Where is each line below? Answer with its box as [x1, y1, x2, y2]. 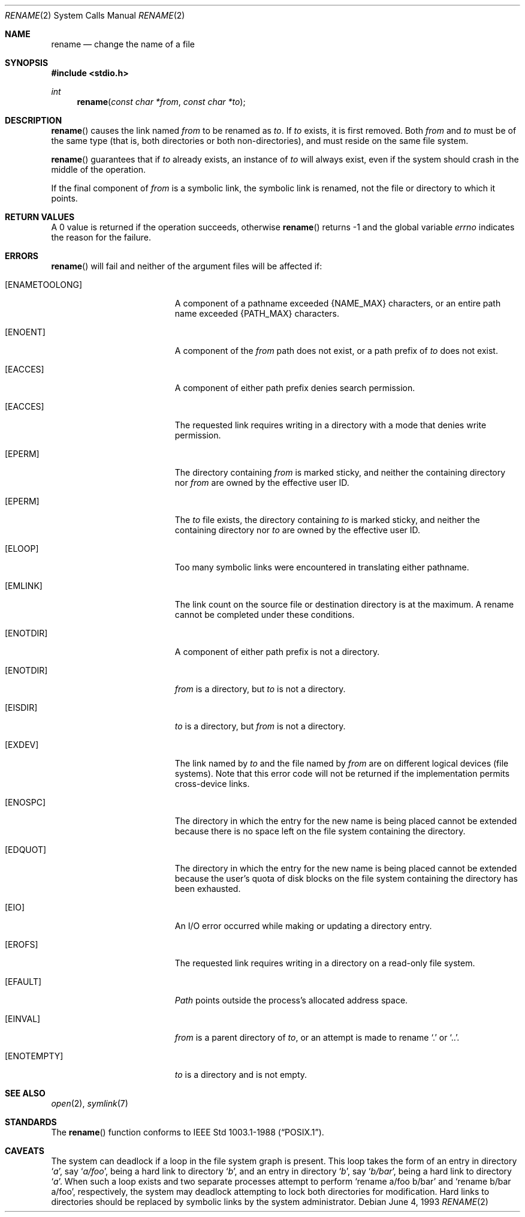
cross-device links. [174, 779, 250, 789]
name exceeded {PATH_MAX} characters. [174, 308, 340, 318]
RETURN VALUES [5, 212, 75, 222]
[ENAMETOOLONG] [5, 280, 83, 290]
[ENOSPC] [5, 797, 46, 807]
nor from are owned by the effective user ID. [174, 477, 349, 488]
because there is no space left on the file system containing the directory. [174, 826, 466, 836]
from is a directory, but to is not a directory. [174, 684, 346, 694]
